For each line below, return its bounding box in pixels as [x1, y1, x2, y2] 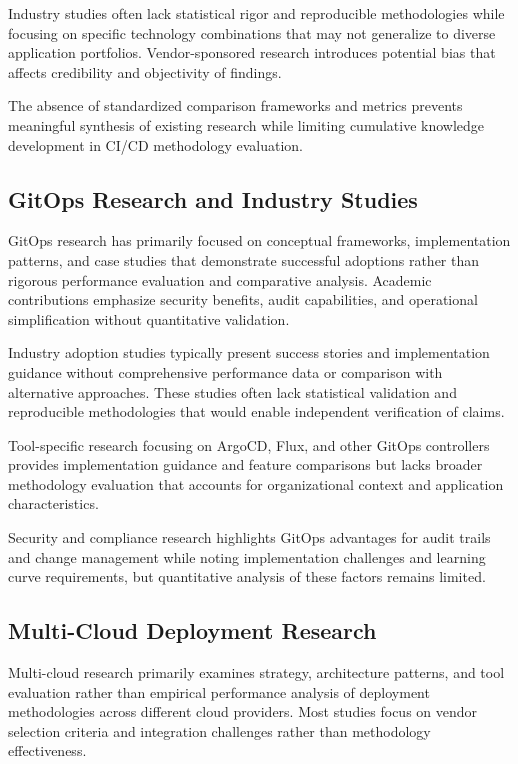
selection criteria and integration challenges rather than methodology [8, 720, 431, 741]
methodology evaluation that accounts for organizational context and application [8, 473, 504, 494]
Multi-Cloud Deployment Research [8, 615, 377, 646]
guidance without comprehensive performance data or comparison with [8, 361, 443, 382]
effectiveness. [8, 740, 87, 761]
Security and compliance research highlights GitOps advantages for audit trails [8, 527, 491, 548]
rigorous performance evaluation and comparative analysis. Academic [8, 269, 432, 290]
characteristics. [8, 493, 99, 514]
